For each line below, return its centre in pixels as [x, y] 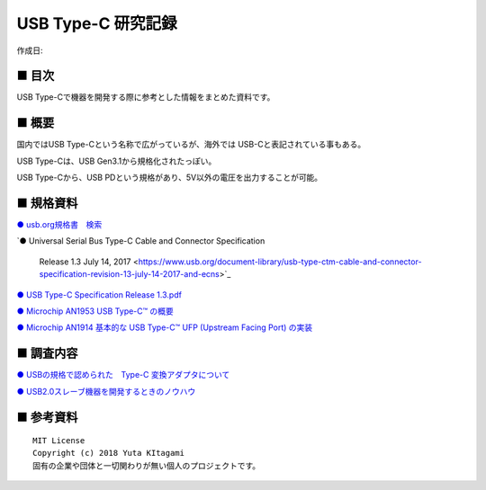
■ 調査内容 [47, 354]
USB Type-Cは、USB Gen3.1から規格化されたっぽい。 [117, 161]
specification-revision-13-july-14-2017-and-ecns [129, 274]
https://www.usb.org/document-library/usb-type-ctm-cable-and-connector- [280, 262]
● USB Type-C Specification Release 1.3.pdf [99, 294]
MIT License [59, 441]
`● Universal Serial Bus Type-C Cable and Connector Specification [141, 241]
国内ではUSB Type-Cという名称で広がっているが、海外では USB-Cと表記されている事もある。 [191, 145]
